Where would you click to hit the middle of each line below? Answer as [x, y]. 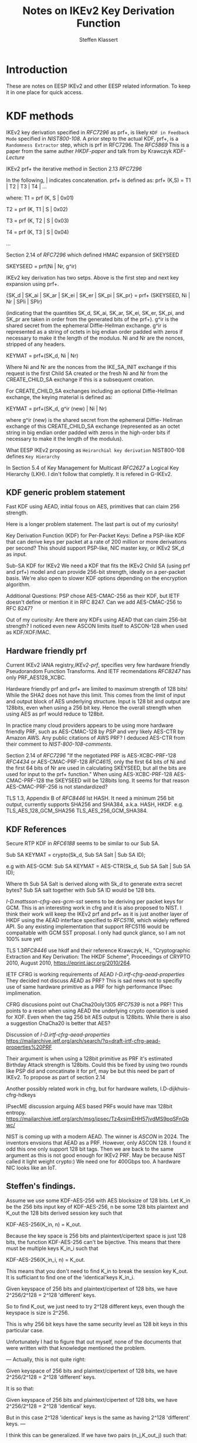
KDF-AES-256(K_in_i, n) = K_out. [46, 1259]
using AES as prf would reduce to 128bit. [55, 714]
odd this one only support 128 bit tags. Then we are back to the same [90, 1149]
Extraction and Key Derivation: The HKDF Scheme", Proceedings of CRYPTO [98, 957]
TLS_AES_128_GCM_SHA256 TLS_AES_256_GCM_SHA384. [77, 811]
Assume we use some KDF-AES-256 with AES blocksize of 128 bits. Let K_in [98, 1200]
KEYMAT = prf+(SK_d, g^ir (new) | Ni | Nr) [57, 408]
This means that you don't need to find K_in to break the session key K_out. [97, 1271]
